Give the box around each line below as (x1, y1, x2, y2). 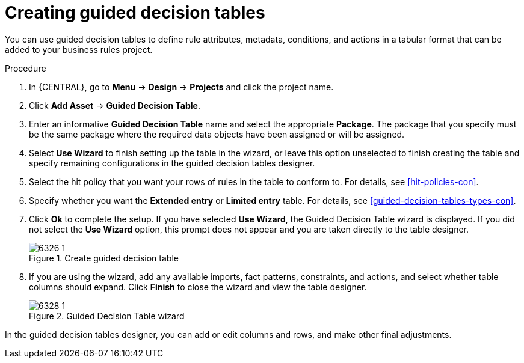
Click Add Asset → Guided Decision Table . (29, 100, 200, 111)
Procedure (5, 63, 46, 73)
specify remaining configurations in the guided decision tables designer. (29, 157, 315, 168)
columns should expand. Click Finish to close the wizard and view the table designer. (29, 281, 367, 292)
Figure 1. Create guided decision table (29, 252, 179, 263)
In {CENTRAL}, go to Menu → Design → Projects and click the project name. (29, 81, 334, 92)
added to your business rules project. (5, 44, 153, 55)
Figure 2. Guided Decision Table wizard (29, 310, 185, 321)
